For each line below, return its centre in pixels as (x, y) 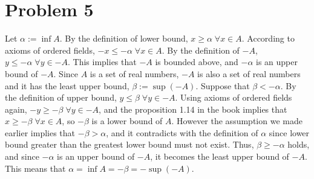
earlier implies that (40, 132)
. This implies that (102, 62)
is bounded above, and (197, 62)
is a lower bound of (127, 121)
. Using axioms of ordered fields (234, 97)
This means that (35, 168)
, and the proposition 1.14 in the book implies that (193, 109)
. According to (268, 38)
